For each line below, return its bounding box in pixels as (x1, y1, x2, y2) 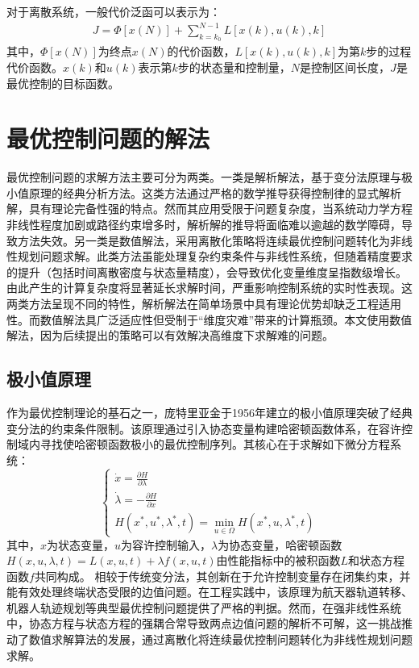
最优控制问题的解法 (6, 122, 210, 155)
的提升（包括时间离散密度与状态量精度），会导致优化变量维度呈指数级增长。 (6, 263, 407, 280)
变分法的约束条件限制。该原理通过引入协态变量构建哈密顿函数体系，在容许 (6, 420, 401, 436)
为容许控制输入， (121, 536, 212, 553)
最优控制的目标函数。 (6, 74, 119, 91)
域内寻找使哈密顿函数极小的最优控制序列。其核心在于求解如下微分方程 (17, 436, 390, 453)
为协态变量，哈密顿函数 (218, 536, 342, 553)
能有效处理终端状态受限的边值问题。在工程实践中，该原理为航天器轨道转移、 (6, 583, 413, 600)
